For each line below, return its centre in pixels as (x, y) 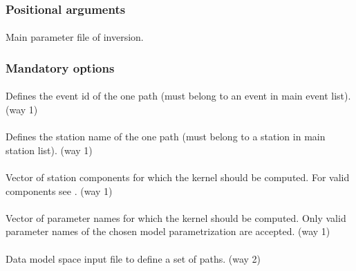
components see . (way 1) (59, 190)
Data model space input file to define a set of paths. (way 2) (133, 258)
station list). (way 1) (49, 150)
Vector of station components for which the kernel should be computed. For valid (178, 177)
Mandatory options (60, 67)
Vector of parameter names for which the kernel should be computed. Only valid (176, 217)
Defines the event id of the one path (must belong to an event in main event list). (178, 96)
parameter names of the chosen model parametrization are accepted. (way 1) (168, 231)
